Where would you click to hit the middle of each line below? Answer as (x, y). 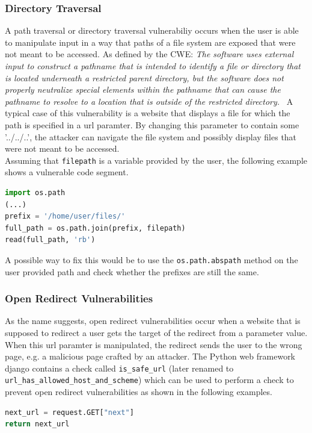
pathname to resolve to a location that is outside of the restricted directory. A (149, 101)
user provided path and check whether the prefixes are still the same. (132, 271)
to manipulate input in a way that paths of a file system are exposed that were (150, 42)
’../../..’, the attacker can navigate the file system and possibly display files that (151, 136)
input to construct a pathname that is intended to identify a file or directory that (153, 66)
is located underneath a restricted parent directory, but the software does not (144, 77)
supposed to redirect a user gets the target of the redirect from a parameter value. (156, 333)
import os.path (35, 193)
